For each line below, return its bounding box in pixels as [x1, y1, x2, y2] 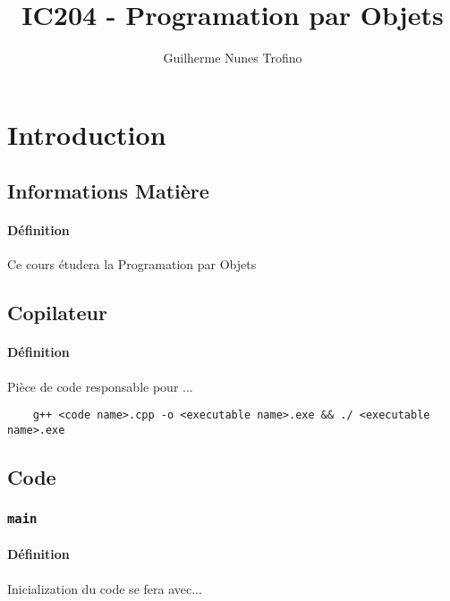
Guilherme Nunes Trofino [163, 48, 302, 67]
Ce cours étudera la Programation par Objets [7, 255, 257, 274]
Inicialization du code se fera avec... [7, 579, 202, 597]
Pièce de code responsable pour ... [7, 377, 193, 395]
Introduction [7, 115, 166, 152]
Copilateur [7, 299, 107, 326]
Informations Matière [7, 177, 209, 205]
